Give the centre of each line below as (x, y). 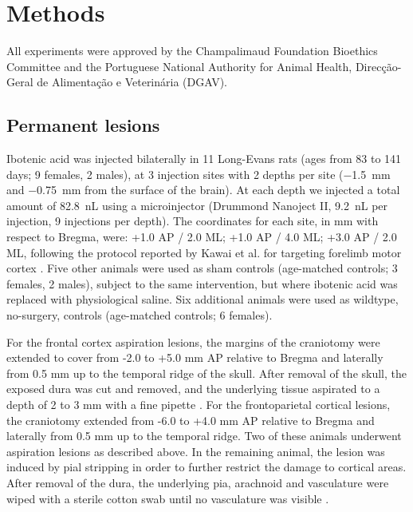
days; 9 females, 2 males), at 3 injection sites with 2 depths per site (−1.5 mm (199, 174)
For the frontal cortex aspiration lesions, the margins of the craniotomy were (193, 341)
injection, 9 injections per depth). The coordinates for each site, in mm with (193, 221)
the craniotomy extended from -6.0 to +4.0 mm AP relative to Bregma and (191, 420)
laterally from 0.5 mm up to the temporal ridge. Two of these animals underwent (204, 436)
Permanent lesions (83, 125)
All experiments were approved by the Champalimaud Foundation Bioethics (192, 51)
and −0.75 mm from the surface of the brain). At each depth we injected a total (203, 190)
